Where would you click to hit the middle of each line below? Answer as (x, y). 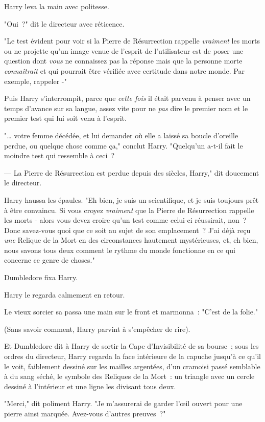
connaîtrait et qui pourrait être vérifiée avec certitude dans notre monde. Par (124, 70)
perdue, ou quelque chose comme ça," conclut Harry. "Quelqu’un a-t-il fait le (124, 145)
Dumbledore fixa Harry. (41, 277)
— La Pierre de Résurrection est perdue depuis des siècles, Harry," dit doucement (132, 172)
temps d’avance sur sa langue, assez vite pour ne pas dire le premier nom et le (126, 108)
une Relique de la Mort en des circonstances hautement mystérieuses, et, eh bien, (131, 240)
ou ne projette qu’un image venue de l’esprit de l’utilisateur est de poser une (124, 50)
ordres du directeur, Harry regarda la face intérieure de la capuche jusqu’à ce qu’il (133, 356)
